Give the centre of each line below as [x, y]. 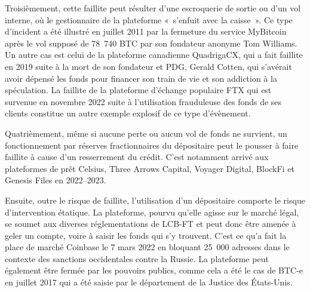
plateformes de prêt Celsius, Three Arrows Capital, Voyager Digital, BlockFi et [150, 168]
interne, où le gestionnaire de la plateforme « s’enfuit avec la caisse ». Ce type [149, 19]
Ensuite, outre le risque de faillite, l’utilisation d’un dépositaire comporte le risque [155, 200]
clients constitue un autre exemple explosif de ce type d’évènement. [128, 113]
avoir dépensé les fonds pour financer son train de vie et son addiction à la [141, 78]
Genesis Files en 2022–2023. [56, 180]
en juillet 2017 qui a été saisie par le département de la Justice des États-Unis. [149, 282]
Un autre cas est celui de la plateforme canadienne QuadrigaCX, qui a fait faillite [154, 55]
